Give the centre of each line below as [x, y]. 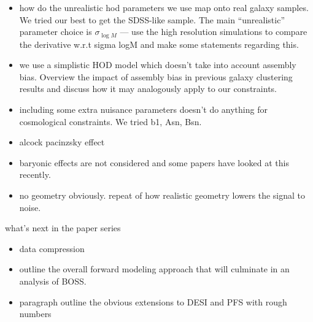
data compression [52, 248]
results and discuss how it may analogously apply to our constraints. [148, 89]
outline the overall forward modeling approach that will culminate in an [154, 269]
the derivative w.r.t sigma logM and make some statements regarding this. [159, 44]
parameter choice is [56, 32]
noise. [30, 207]
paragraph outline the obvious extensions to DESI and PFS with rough [153, 301]
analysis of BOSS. [53, 281]
